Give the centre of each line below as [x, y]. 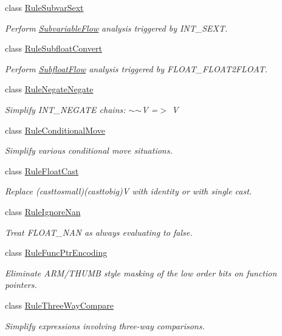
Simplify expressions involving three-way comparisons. [105, 325]
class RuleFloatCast [42, 170]
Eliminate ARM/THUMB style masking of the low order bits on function [141, 273]
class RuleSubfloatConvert [53, 48]
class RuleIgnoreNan [43, 211]
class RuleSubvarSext [44, 7]
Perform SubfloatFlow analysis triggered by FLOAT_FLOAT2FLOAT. [136, 68]
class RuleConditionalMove [55, 130]
